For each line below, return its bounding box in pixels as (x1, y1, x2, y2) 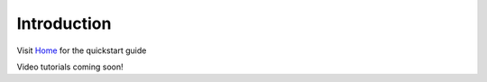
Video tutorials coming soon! (16, 61, 124, 72)
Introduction (16, 14, 112, 33)
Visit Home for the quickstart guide (16, 45, 147, 56)
